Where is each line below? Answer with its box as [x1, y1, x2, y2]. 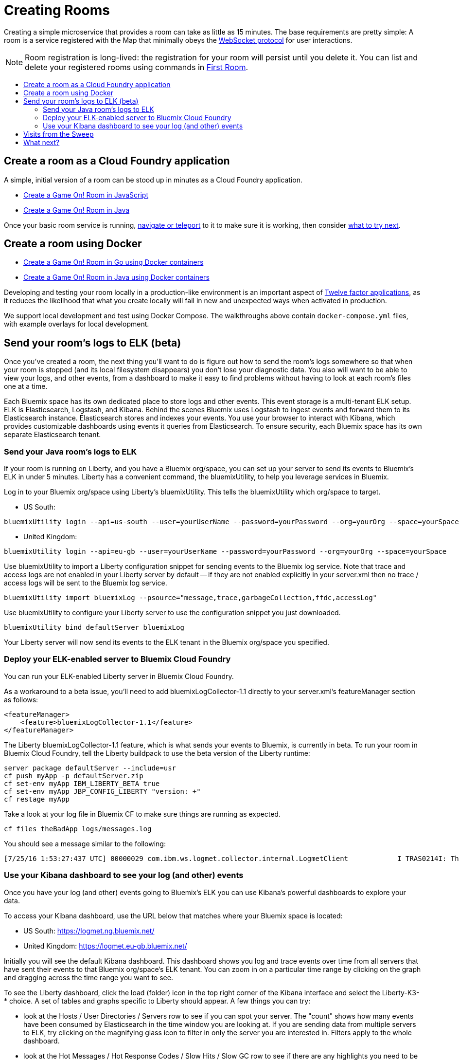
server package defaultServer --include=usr [4, 764, 177, 772]
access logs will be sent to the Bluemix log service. [4, 579, 167, 587]
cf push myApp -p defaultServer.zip [4, 771, 143, 780]
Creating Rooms [4, 2, 110, 18]
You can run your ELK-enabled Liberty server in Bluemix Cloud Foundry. [4, 672, 234, 680]
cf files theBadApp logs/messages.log [4, 824, 152, 833]
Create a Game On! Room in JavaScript [23, 190, 149, 199]
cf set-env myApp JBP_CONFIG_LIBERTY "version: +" [4, 787, 201, 795]
